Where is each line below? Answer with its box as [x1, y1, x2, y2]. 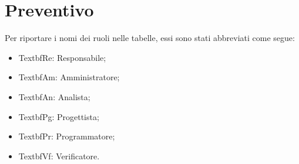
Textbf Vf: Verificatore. [18, 149, 100, 162]
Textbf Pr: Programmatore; [18, 130, 115, 142]
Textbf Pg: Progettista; [18, 110, 99, 122]
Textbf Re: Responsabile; [18, 51, 106, 63]
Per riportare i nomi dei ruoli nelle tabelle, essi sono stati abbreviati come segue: [5, 32, 295, 44]
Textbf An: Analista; [18, 90, 90, 102]
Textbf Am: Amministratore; [18, 71, 120, 83]
